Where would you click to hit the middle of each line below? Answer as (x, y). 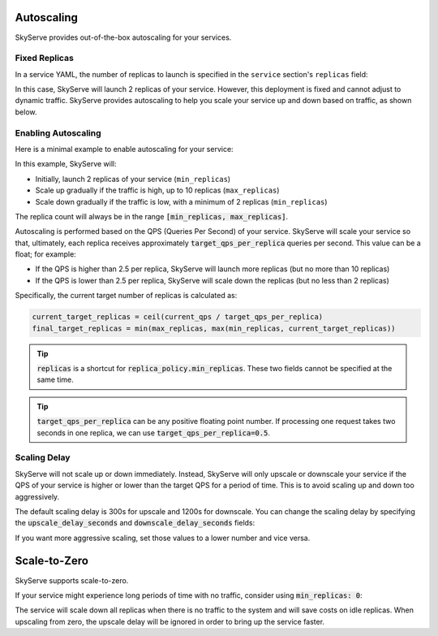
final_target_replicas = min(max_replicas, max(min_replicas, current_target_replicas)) (214, 328)
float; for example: (45, 254)
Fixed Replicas (45, 58)
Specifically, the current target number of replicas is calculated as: (126, 296)
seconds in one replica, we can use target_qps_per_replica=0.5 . (154, 433)
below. (26, 112)
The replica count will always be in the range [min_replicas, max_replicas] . (151, 216)
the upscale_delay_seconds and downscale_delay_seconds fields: (135, 523)
